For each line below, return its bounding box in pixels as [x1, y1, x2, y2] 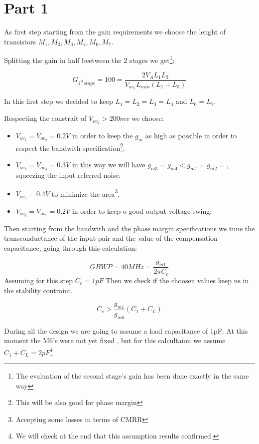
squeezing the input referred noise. [15, 169, 121, 180]
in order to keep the [72, 130, 133, 140]
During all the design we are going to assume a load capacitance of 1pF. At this [4, 325, 248, 336]
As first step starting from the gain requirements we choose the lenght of [4, 26, 226, 37]
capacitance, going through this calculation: [4, 243, 137, 253]
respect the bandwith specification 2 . [15, 141, 125, 153]
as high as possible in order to [145, 130, 237, 140]
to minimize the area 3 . [51, 187, 120, 199]
